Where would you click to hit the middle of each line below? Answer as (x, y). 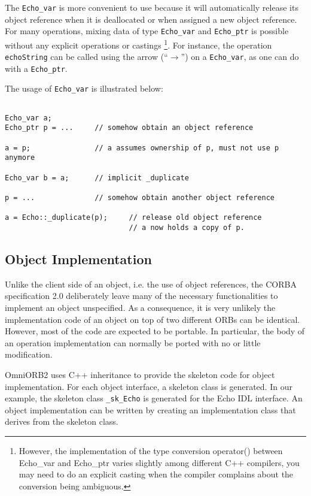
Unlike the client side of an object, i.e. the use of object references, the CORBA (151, 284)
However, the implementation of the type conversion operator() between (151, 451)
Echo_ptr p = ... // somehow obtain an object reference (129, 128)
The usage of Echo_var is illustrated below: (84, 88)
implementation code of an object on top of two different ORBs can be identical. (153, 319)
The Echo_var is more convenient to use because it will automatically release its (152, 7)
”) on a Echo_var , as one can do (240, 57)
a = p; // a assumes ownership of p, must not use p (142, 148)
